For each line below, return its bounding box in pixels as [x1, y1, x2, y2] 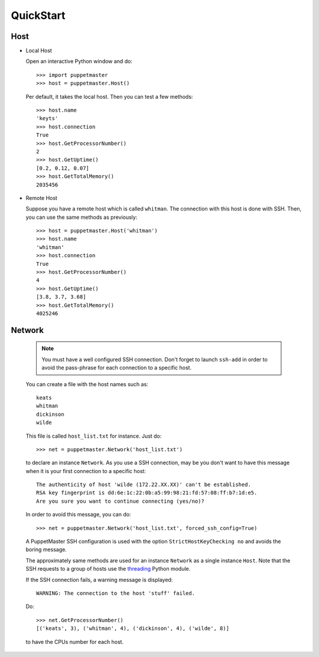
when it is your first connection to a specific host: [25, 467, 146, 474]
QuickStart [11, 9, 66, 22]
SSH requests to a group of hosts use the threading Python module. [25, 565, 191, 572]
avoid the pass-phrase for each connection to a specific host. [41, 364, 192, 371]
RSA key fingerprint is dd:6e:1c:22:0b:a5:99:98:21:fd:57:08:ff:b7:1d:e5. [36, 490, 258, 496]
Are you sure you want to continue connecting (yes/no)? [36, 497, 205, 504]
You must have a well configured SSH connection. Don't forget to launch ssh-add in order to [41, 355, 268, 363]
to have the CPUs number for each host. [25, 638, 124, 645]
